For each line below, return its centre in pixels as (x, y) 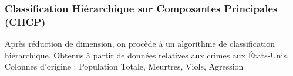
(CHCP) (25, 21)
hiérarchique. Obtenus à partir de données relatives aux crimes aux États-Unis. (147, 55)
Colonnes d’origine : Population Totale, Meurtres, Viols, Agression (124, 66)
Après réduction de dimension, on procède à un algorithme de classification (140, 44)
